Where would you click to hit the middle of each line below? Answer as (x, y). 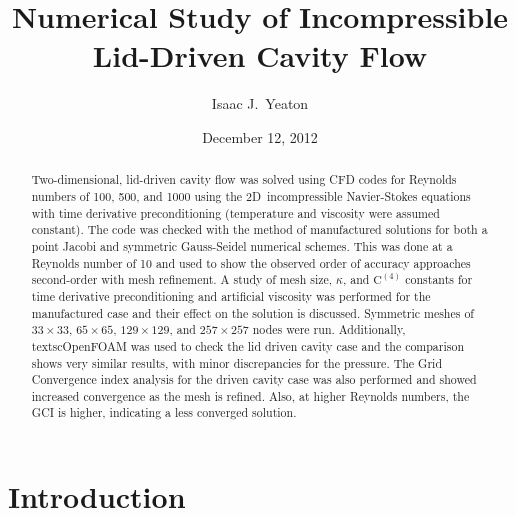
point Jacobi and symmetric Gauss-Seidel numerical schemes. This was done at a (242, 245)
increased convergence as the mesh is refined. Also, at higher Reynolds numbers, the (250, 395)
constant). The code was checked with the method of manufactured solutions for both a (259, 229)
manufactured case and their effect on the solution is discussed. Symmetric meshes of (252, 312)
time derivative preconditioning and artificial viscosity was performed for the (231, 295)
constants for (439, 279)
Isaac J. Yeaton (260, 103)
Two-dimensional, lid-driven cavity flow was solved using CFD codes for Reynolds (244, 179)
